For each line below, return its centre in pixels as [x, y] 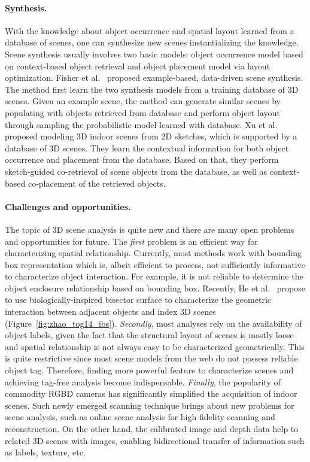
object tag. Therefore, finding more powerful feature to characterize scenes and [149, 370]
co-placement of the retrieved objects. [97, 183]
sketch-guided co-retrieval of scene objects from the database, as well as [136, 171]
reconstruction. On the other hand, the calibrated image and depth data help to [152, 428]
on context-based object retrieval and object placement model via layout [138, 66]
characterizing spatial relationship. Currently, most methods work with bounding [154, 253]
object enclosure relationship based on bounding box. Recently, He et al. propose [155, 288]
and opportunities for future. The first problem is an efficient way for [131, 241]
